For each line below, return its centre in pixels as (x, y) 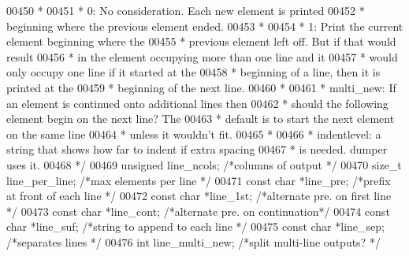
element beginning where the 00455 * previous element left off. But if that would (201, 41)
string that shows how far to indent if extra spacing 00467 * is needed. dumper (197, 149)
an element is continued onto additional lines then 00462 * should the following (197, 103)
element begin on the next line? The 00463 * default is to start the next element (201, 119)
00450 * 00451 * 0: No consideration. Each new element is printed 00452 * (186, 10)
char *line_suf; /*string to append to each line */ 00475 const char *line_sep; (195, 226)
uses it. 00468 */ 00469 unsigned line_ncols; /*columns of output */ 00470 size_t (204, 164)
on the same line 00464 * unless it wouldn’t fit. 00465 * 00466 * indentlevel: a (194, 134)
